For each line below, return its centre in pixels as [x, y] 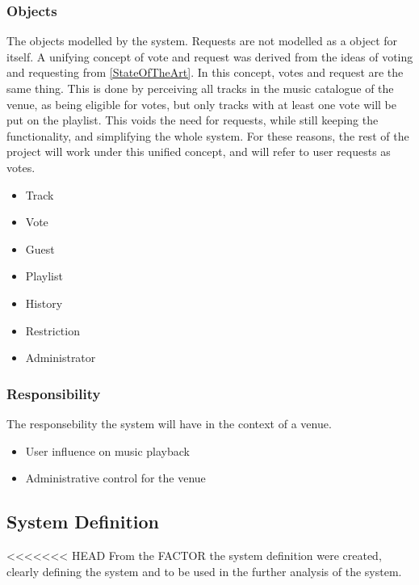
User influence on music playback [107, 450]
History [44, 303]
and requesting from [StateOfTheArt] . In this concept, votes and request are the [205, 72]
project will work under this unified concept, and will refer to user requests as [199, 152]
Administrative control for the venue [115, 478]
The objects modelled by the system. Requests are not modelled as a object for [202, 41]
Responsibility [54, 393]
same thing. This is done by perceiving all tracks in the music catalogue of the [200, 88]
